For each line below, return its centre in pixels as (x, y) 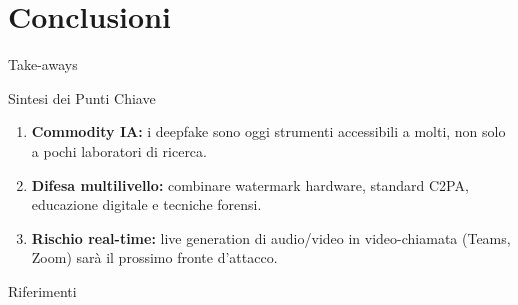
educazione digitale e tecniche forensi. (146, 204)
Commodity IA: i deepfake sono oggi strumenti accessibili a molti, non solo (268, 131)
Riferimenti (42, 290)
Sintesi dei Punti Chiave (82, 97)
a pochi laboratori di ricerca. (119, 150)
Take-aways (43, 64)
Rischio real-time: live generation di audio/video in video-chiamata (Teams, (271, 237)
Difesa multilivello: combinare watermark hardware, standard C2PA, (250, 184)
